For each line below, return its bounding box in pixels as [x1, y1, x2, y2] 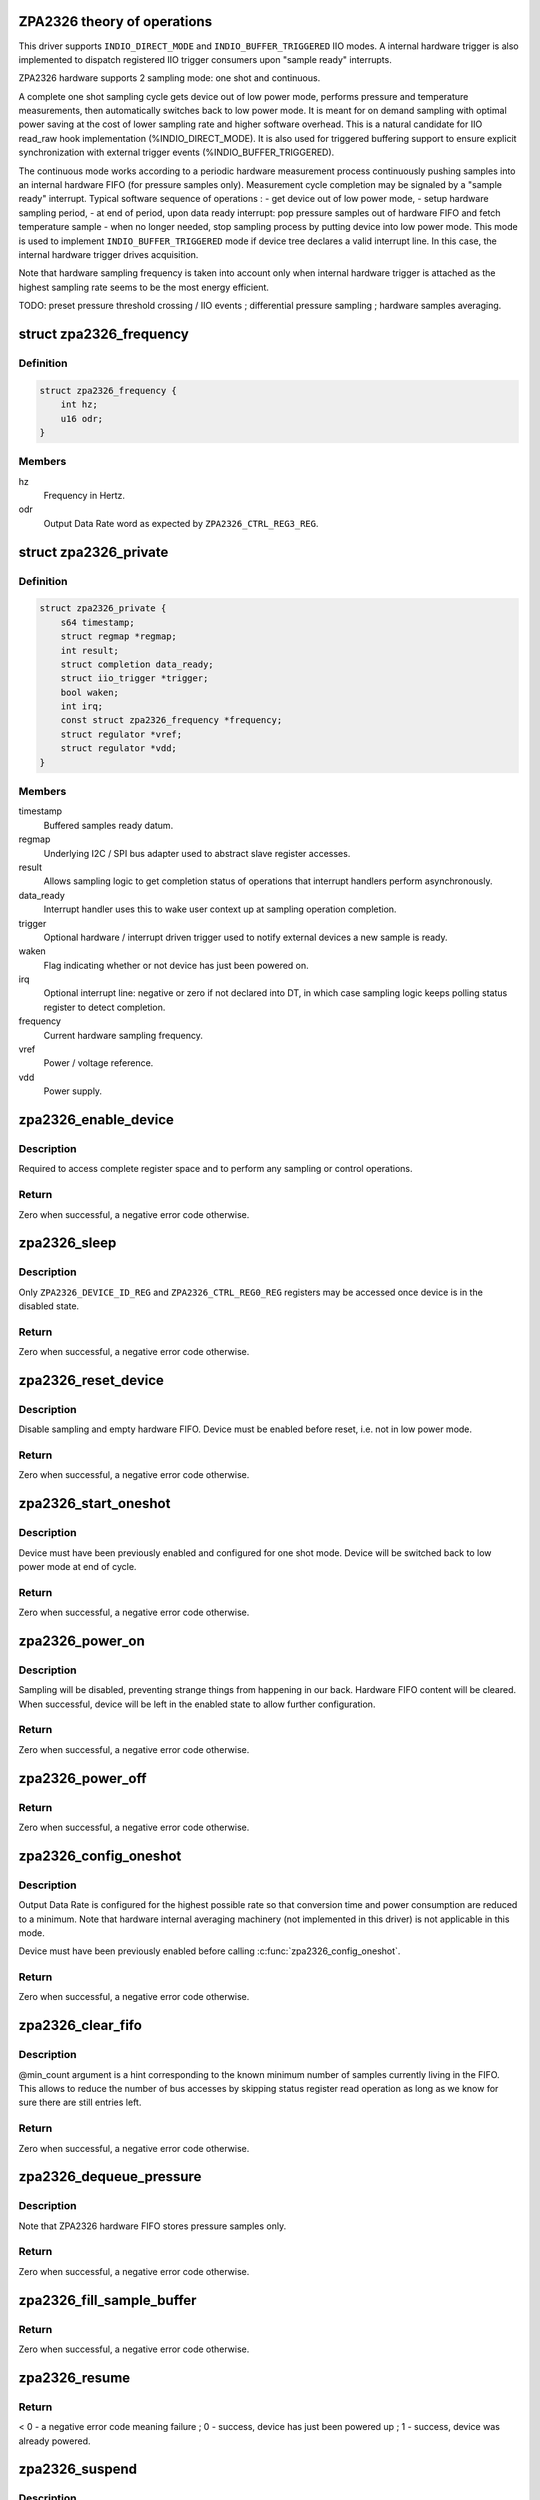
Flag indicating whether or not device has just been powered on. [43, 959, 309, 971]
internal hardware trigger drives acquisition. [18, 248, 199, 260]
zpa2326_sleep [18, 1235, 117, 1252]
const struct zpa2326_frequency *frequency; [60, 715, 283, 726]
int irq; [60, 701, 104, 712]
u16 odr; [60, 413, 104, 424]
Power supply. [43, 1085, 103, 1097]
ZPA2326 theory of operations [18, 13, 213, 30]
